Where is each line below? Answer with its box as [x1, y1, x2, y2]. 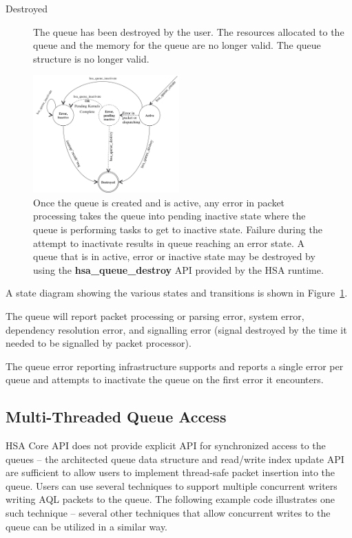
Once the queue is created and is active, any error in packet [33, 195, 285, 209]
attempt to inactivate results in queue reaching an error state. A [33, 235, 304, 250]
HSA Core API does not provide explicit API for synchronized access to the [6, 438, 326, 453]
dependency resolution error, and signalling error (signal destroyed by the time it [6, 322, 347, 336]
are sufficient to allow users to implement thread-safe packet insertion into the [6, 465, 335, 480]
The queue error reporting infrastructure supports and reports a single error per [6, 358, 344, 373]
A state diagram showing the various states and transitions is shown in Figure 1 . [6, 286, 348, 300]
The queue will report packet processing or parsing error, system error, [6, 308, 304, 323]
